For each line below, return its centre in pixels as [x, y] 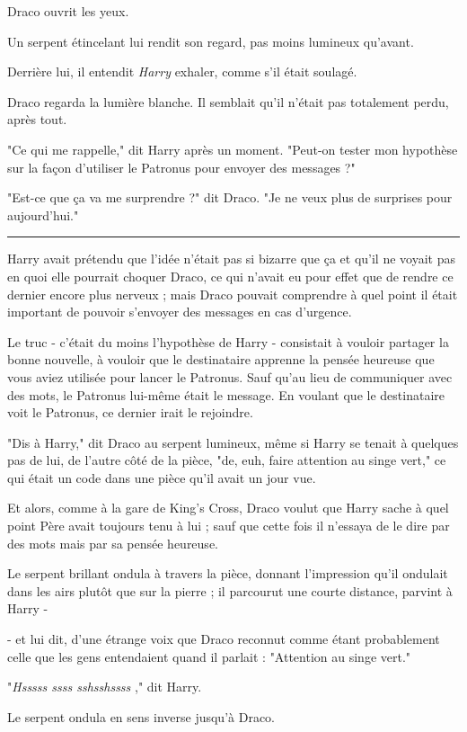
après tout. [37, 119]
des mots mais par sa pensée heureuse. [113, 543]
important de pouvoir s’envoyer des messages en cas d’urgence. [180, 312]
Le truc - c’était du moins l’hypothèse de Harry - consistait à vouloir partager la [228, 341]
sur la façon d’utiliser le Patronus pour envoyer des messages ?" [181, 167]
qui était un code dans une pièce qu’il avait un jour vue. [162, 477]
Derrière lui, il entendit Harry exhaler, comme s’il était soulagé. [182, 71]
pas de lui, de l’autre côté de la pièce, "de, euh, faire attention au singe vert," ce [227, 460]
